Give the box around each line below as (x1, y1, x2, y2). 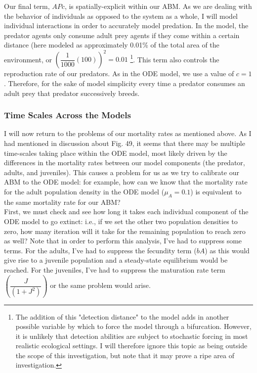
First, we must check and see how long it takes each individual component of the (4, 206, 249, 217)
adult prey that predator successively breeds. (4, 88, 140, 98)
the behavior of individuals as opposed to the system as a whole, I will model (4, 10, 238, 21)
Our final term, (4, 1, 50, 11)
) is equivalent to (190, 186, 242, 197)
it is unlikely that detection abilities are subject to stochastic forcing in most (15, 330, 248, 341)
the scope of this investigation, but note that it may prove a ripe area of (15, 350, 234, 360)
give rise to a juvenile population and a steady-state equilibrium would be (4, 255, 228, 265)
